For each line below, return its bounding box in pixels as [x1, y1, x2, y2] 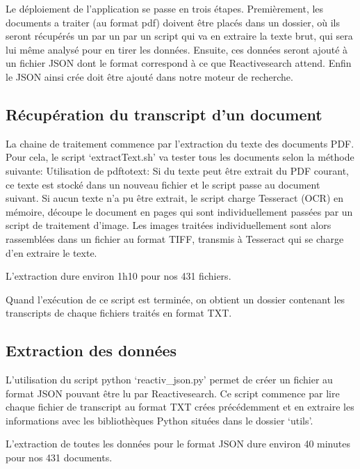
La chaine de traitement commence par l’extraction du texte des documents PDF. [6, 136, 354, 150]
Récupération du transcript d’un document [6, 103, 322, 125]
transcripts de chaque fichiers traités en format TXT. [6, 305, 232, 320]
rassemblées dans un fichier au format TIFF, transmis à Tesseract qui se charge [6, 231, 344, 246]
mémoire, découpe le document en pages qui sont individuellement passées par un [6, 204, 353, 218]
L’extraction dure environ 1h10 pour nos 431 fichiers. [6, 269, 231, 283]
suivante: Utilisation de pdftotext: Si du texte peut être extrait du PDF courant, [6, 163, 350, 177]
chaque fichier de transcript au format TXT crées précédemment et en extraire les [6, 399, 354, 414]
